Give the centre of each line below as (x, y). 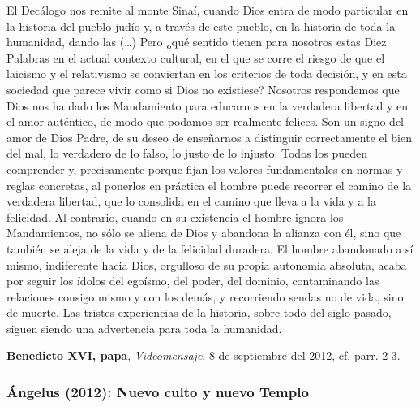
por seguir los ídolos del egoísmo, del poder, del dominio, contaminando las (193, 281)
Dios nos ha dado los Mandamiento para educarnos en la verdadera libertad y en (207, 105)
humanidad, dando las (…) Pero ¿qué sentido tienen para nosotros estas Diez (197, 42)
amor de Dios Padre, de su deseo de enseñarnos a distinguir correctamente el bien (209, 137)
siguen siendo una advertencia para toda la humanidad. (144, 328)
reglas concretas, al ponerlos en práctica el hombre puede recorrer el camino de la (209, 185)
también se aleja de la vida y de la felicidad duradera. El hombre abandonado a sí (210, 248)
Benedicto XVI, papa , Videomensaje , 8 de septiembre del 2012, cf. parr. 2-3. (204, 355)
